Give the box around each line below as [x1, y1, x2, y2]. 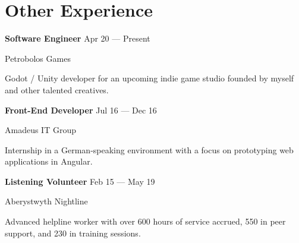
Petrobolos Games [5, 52, 71, 64]
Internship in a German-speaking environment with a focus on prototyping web [5, 143, 294, 156]
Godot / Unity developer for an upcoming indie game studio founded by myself [5, 72, 294, 84]
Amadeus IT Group [5, 124, 76, 136]
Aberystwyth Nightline [5, 195, 88, 207]
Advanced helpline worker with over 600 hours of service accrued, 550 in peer [5, 215, 286, 228]
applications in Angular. [5, 155, 93, 168]
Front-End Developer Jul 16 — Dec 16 [5, 103, 157, 116]
